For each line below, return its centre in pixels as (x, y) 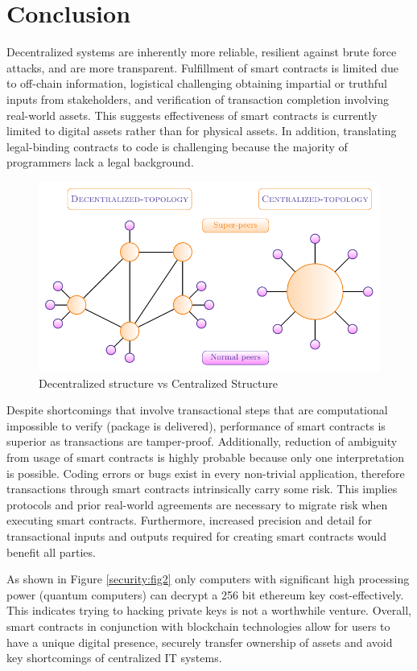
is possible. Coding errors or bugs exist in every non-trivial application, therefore (206, 473)
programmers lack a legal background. (100, 162)
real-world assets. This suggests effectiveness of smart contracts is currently (192, 115)
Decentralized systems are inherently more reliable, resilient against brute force (202, 52)
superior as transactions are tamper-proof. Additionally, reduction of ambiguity (202, 441)
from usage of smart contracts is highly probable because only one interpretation (206, 457)
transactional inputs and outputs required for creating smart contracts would (197, 536)
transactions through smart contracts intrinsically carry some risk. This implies (202, 489)
